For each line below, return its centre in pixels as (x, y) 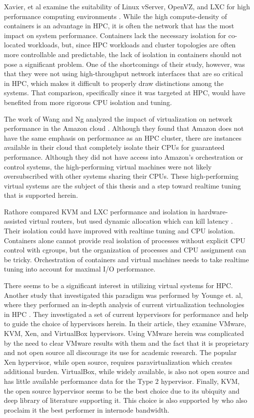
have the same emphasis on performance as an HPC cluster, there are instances (123, 137)
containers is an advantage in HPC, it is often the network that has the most (119, 26)
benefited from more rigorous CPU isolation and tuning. (88, 102)
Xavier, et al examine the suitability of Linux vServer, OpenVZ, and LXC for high (127, 6)
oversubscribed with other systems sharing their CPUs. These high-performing (121, 176)
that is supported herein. (41, 195)
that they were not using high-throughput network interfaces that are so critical (124, 73)
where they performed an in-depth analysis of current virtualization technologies (124, 304)
